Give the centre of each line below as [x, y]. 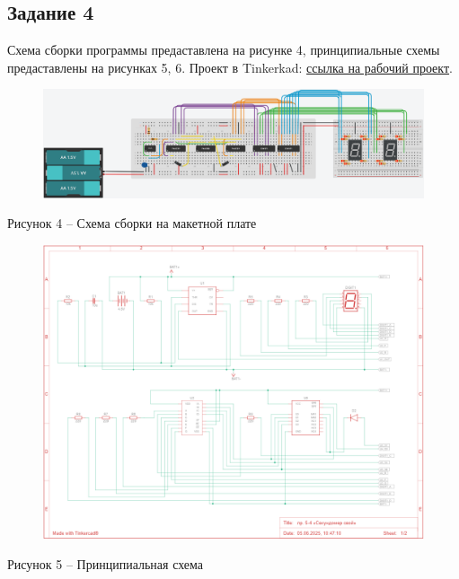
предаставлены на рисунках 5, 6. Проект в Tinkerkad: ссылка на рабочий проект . [230, 67]
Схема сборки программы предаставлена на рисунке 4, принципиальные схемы [224, 50]
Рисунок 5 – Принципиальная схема [106, 563]
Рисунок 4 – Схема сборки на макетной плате [132, 223]
